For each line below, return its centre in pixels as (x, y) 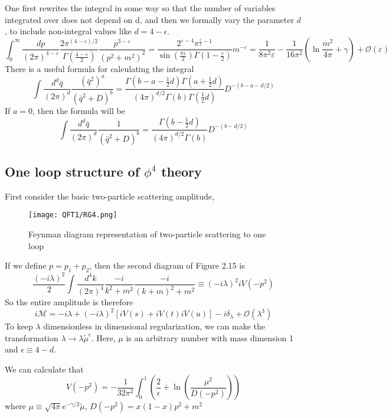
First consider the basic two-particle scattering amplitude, (110, 196)
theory (182, 172)
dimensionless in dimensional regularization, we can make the (154, 326)
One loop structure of (72, 172)
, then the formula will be (79, 110)
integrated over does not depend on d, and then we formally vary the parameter (149, 19)
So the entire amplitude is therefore (69, 302)
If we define (26, 265)
